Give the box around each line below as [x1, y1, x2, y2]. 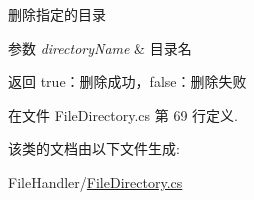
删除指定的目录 [8, 4, 106, 24]
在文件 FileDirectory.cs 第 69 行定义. [8, 104, 238, 125]
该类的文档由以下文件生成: [8, 138, 180, 159]
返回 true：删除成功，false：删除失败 [8, 71, 247, 92]
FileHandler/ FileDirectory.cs [8, 171, 183, 192]
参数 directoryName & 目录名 [8, 37, 192, 58]
